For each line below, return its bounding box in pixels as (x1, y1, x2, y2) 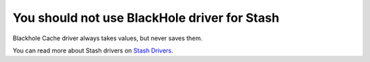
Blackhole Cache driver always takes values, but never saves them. (12, 34, 203, 42)
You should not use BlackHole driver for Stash (12, 10, 280, 25)
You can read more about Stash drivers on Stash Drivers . (12, 46, 174, 55)
